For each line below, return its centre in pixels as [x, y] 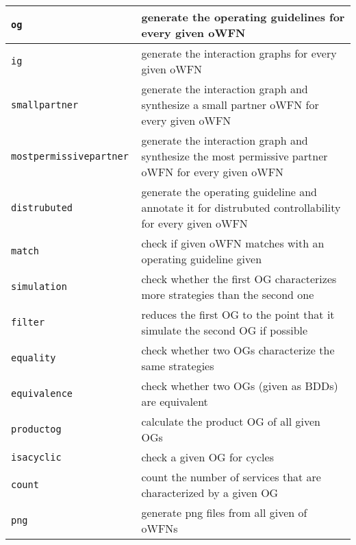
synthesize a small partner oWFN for [230, 105]
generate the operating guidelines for [243, 17]
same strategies [178, 366]
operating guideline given [202, 259]
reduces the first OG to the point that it [238, 314]
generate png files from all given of [224, 512]
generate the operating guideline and [229, 192]
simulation [39, 287]
